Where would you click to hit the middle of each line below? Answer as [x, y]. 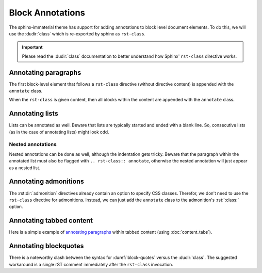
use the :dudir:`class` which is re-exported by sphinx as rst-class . [77, 33]
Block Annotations [47, 13]
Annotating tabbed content [51, 221]
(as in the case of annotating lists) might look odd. [59, 132]
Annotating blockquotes [47, 246]
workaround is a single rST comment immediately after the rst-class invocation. [91, 264]
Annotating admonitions [47, 182]
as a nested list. [25, 168]
